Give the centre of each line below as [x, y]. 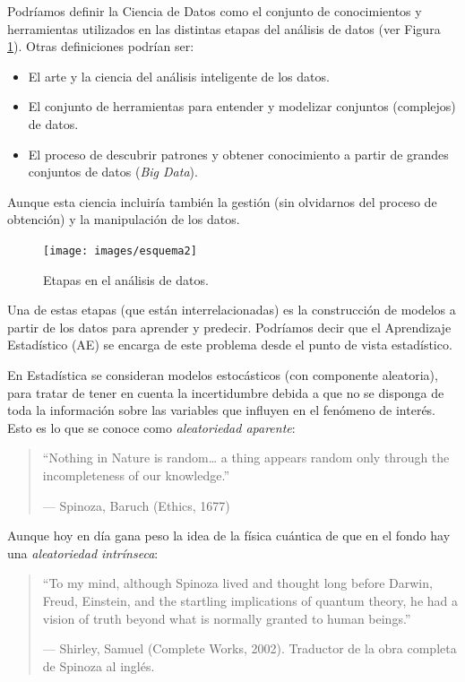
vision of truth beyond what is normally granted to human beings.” [227, 618]
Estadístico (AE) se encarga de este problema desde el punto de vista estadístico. [230, 345]
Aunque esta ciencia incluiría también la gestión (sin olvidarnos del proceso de [222, 201]
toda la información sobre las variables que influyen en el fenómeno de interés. [222, 410]
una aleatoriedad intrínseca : [83, 553]
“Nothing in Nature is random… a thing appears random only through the [246, 458]
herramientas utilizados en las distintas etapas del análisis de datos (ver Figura [224, 28]
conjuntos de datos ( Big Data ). [113, 172]
